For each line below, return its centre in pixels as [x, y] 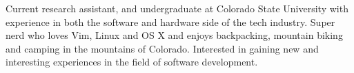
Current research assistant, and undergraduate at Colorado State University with [177, 8]
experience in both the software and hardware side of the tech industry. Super [170, 21]
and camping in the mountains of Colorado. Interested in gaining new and [162, 48]
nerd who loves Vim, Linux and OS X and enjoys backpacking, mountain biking [174, 35]
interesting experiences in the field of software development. [132, 62]
